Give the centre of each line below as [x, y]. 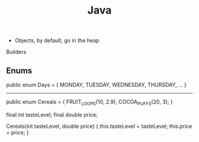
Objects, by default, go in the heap [57, 41]
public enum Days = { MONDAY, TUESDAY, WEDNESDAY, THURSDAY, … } [96, 85]
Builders [16, 52]
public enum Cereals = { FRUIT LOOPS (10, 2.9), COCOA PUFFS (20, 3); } [89, 102]
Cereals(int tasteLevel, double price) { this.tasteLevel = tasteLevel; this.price [99, 126]
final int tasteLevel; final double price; [52, 114]
